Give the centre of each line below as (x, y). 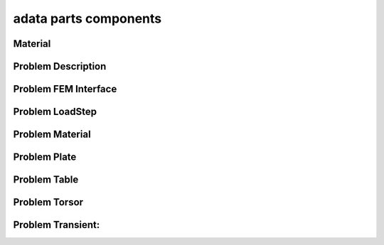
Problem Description (60, 66)
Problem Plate (45, 157)
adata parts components (87, 18)
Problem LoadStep (55, 112)
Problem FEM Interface (65, 89)
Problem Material (52, 135)
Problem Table (46, 180)
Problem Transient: (57, 225)
